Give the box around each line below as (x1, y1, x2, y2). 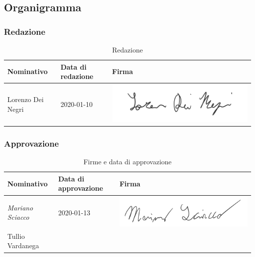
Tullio (7, 231, 25, 241)
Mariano (7, 202, 33, 212)
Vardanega (7, 240, 39, 251)
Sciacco (7, 212, 29, 222)
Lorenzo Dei (7, 94, 44, 104)
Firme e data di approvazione (83, 156, 172, 167)
